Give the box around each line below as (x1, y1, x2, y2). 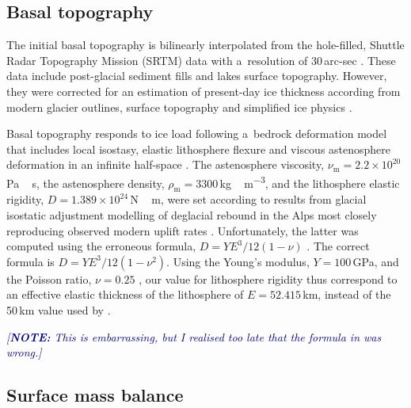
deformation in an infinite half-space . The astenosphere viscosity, (6, 156, 325, 173)
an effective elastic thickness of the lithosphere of (6, 286, 244, 303)
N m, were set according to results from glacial (130, 191, 367, 208)
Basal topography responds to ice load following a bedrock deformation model (6, 125, 387, 142)
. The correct (306, 238, 370, 254)
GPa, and (352, 253, 399, 269)
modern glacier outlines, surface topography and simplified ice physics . (6, 98, 352, 115)
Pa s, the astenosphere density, (6, 174, 165, 191)
